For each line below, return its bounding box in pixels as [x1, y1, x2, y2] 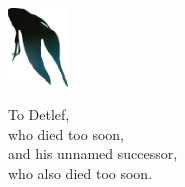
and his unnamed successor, [8, 143, 178, 164]
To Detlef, [8, 104, 70, 125]
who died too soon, [8, 123, 124, 144]
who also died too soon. [8, 162, 153, 183]
